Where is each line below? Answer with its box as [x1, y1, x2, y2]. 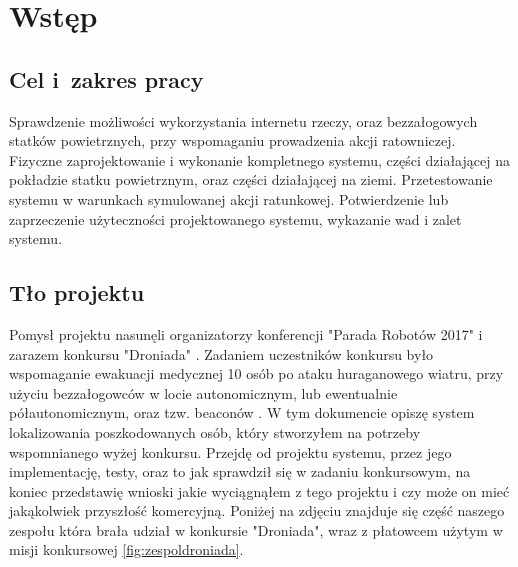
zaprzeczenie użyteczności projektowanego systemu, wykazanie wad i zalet [9, 208, 462, 229]
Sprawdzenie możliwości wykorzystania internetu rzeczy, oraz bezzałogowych [9, 110, 478, 131]
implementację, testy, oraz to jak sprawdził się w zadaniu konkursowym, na [9, 461, 471, 482]
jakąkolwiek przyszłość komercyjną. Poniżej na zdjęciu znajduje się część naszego [9, 500, 505, 521]
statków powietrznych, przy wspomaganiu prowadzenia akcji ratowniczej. [9, 130, 456, 151]
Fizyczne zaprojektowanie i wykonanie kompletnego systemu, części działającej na [9, 149, 510, 170]
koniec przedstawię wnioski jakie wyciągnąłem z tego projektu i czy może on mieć [9, 480, 510, 501]
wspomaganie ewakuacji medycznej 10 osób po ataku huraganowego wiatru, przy [9, 363, 504, 384]
